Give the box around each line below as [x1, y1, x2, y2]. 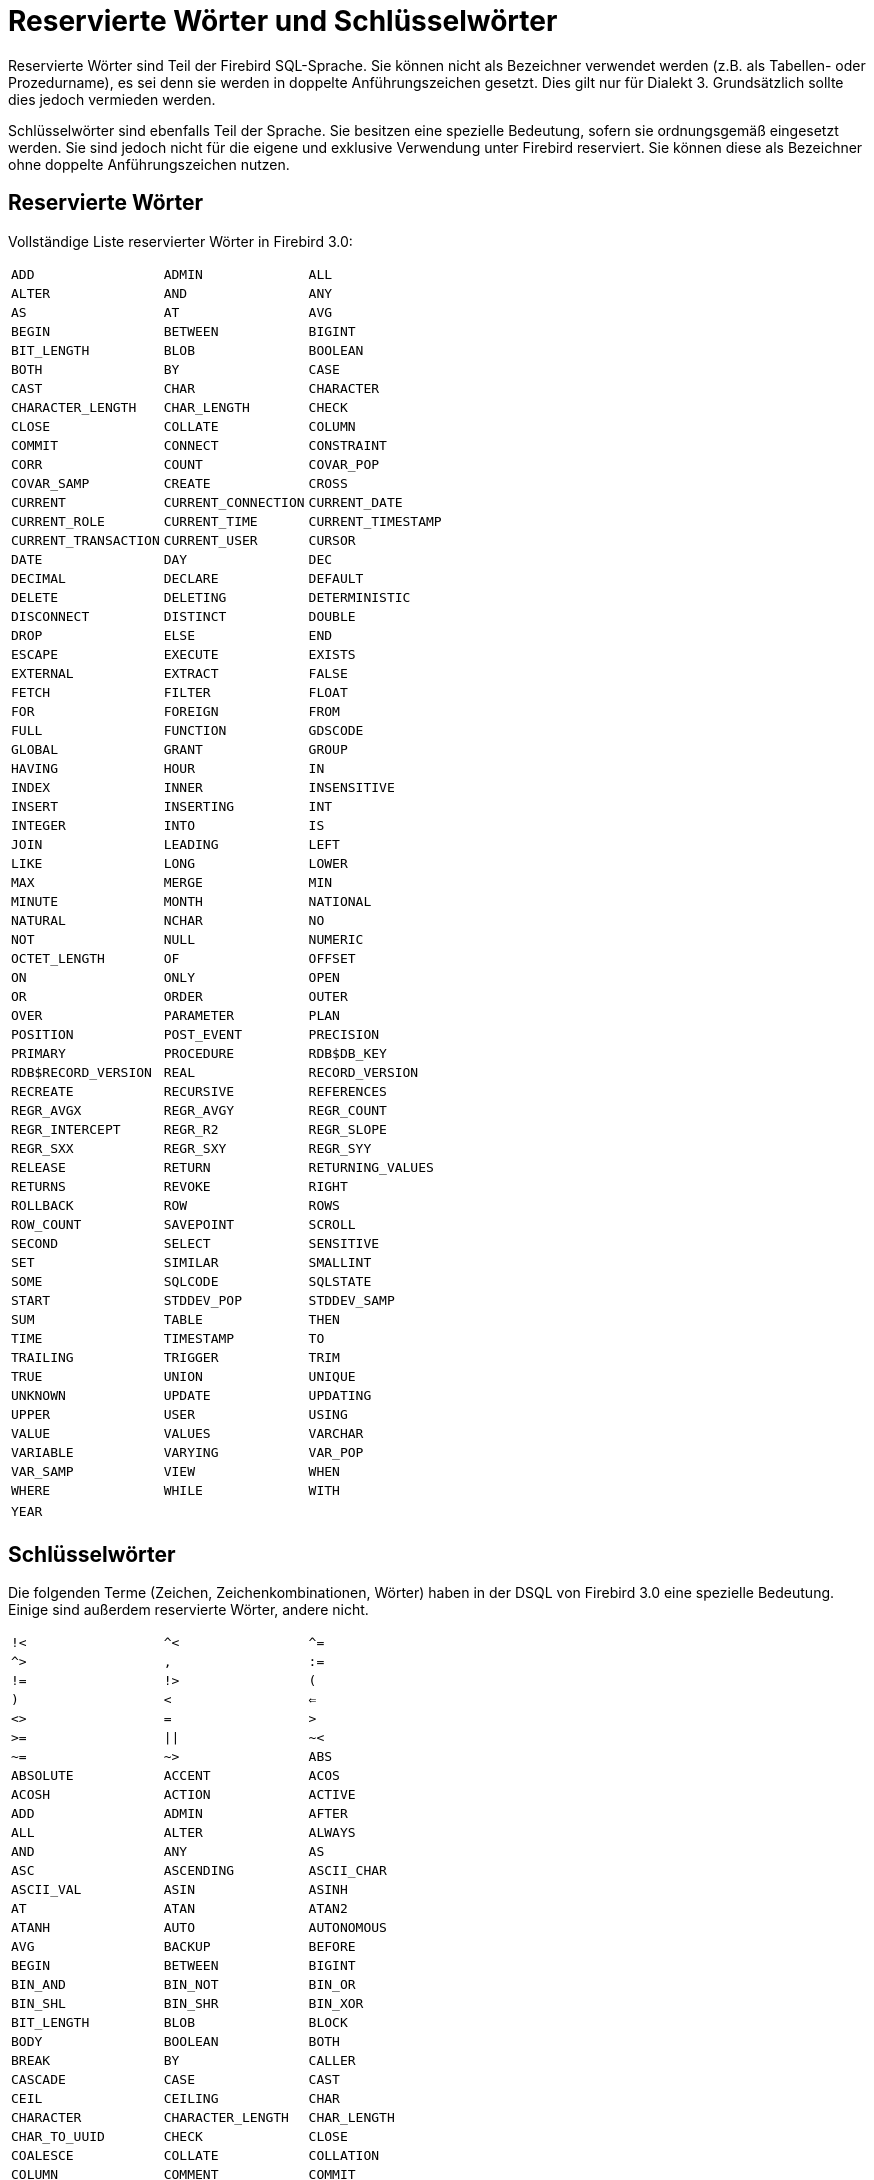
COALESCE [11, 2148, 74, 2164]
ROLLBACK [11, 1197, 74, 1213]
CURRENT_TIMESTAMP [308, 513, 442, 529]
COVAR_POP [308, 456, 380, 472]
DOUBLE [308, 608, 356, 624]
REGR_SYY [308, 1140, 372, 1156]
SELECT [163, 1235, 211, 1251]
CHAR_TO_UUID [11, 2129, 105, 2145]
